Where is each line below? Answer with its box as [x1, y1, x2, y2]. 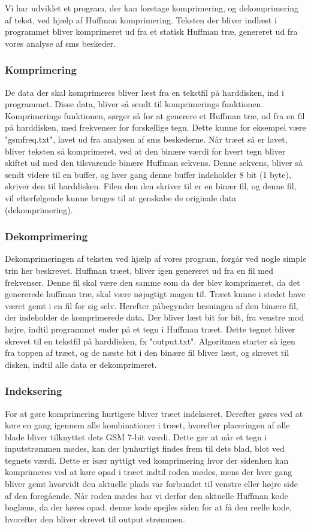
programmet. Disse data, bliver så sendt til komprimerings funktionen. [5, 98, 264, 110]
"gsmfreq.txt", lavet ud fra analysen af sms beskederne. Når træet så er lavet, [5, 132, 288, 145]
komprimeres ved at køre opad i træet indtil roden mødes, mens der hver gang [5, 465, 292, 478]
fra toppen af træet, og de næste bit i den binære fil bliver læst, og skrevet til [5, 346, 289, 359]
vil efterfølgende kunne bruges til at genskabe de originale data [5, 191, 237, 204]
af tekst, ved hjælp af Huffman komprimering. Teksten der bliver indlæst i [5, 13, 277, 26]
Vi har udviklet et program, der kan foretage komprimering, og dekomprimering [5, 2, 298, 14]
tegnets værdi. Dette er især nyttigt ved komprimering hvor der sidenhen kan [5, 454, 289, 466]
